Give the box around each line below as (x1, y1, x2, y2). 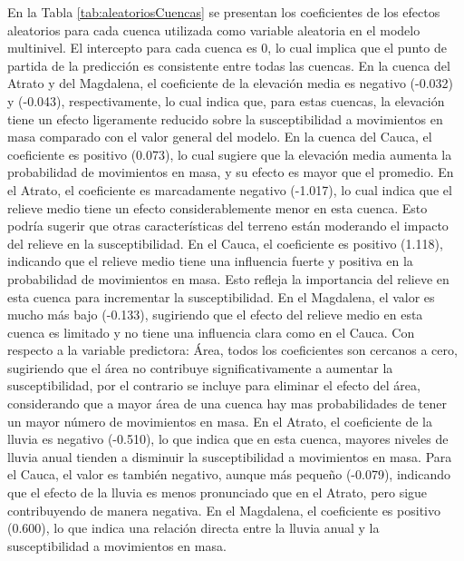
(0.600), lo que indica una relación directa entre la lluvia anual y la (7, 518, 380, 537)
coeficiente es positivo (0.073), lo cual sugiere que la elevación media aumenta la (7, 144, 452, 163)
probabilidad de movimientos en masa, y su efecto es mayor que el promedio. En (7, 162, 454, 182)
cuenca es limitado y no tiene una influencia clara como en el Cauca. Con (7, 322, 415, 341)
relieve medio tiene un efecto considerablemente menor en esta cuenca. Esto (7, 198, 428, 217)
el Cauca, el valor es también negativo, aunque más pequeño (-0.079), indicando (7, 465, 451, 484)
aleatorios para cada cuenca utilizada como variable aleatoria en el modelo (7, 20, 420, 39)
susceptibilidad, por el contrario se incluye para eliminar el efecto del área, (7, 376, 420, 395)
